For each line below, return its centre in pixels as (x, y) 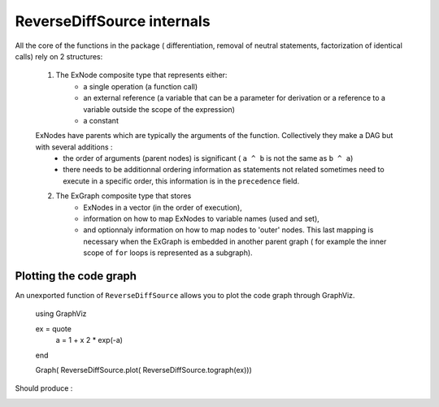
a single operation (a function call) (141, 86)
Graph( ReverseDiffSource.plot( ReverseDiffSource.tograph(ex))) (143, 370)
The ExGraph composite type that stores (124, 196)
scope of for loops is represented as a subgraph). (168, 253)
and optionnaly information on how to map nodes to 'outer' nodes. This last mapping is (228, 230)
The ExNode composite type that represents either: (141, 75)
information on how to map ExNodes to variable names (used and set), (202, 219)
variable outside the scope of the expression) (159, 109)
